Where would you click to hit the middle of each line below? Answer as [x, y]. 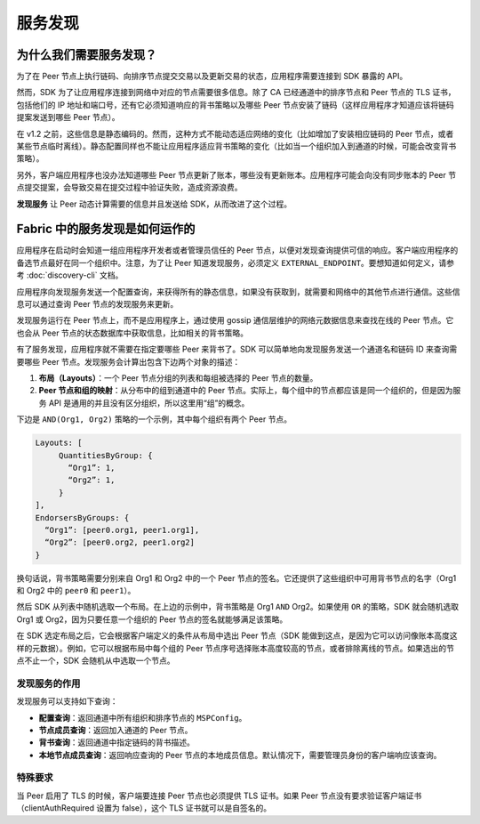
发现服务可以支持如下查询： [67, 701]
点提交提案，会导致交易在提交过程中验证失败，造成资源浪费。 [129, 188]
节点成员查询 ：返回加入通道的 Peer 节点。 [116, 730]
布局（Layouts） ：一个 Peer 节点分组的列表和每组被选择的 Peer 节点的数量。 [178, 378]
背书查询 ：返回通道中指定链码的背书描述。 [116, 742]
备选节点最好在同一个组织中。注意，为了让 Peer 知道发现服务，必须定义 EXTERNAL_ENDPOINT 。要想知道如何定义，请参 [236, 263]
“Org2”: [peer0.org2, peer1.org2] [120, 542]
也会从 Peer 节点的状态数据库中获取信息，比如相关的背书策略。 [132, 333]
